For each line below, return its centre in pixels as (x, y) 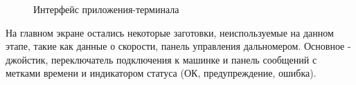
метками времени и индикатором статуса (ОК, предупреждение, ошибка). (161, 73)
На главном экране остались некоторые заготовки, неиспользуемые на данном (170, 32)
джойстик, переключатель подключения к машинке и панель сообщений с (161, 59)
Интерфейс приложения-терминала (106, 9)
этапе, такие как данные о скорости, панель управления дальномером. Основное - (178, 46)
